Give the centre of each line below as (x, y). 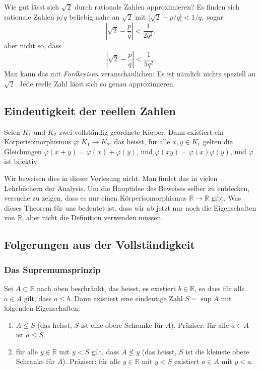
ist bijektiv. (22, 161)
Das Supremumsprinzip (52, 269)
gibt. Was (226, 198)
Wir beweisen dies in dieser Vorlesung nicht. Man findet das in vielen (111, 178)
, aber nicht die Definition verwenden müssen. (92, 217)
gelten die (218, 142)
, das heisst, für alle (140, 142)
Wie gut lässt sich (32, 7)
